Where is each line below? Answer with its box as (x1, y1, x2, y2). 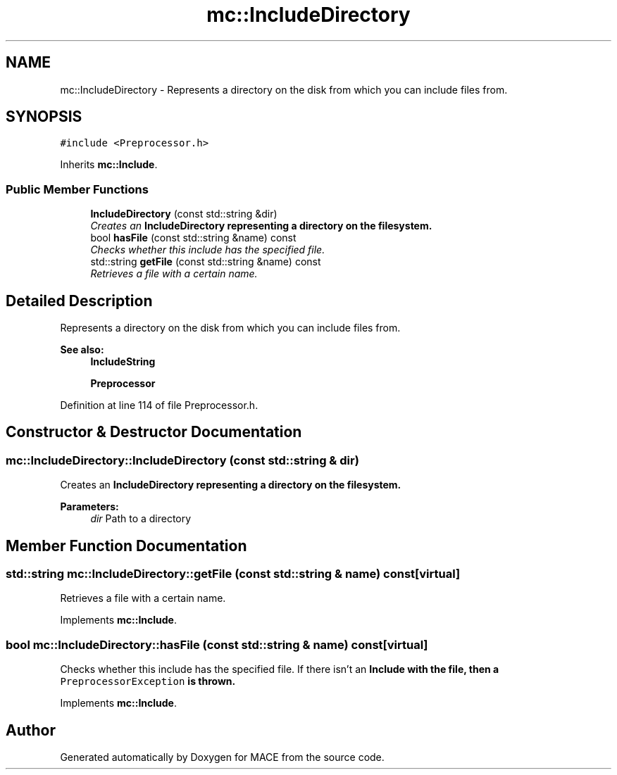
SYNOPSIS (6, 108, 82, 126)
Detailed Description (6, 291, 153, 310)
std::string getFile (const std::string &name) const (90, 256, 321, 268)
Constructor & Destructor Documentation (6, 423, 302, 441)
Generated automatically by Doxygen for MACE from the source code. (60, 751, 385, 764)
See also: (60, 344, 104, 356)
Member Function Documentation (6, 536, 247, 555)
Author (6, 721, 56, 739)
